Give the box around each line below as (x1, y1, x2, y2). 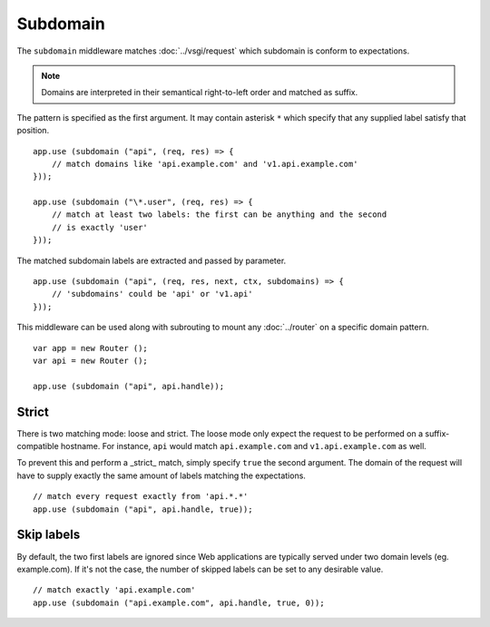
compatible (16, 441, 59, 452)
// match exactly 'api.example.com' (33, 585, 196, 595)
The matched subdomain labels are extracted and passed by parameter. (16, 255, 287, 266)
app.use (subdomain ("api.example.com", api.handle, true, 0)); (33, 597, 326, 608)
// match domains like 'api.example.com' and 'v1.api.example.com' (51, 159, 358, 169)
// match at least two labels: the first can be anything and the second (51, 210, 387, 220)
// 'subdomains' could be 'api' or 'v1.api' (51, 289, 253, 299)
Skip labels (16, 527, 81, 543)
